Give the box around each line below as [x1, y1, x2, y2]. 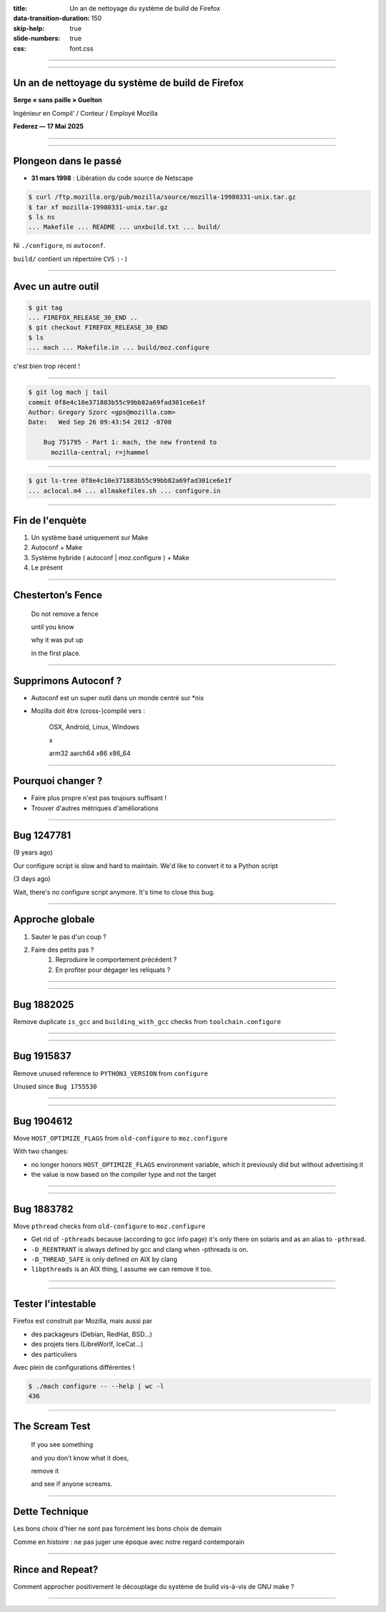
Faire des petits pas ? [31, 945, 94, 954]
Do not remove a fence [31, 610, 99, 618]
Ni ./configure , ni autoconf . [13, 242, 106, 250]
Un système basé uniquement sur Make [31, 533, 149, 542]
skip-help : [13, 24, 45, 32]
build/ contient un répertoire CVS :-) [13, 254, 128, 263]
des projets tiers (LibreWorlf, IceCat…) [31, 1340, 144, 1348]
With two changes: [13, 1147, 69, 1155]
